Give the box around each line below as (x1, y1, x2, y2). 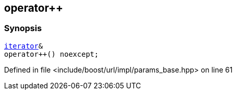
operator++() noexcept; (4, 50, 99, 58)
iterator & (4, 41, 43, 50)
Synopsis (4, 23, 42, 34)
